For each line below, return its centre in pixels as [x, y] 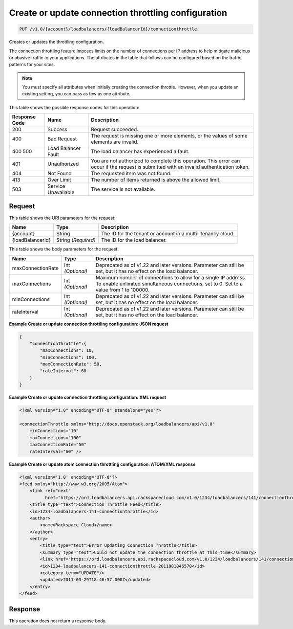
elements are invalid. [115, 142]
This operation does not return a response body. [58, 621]
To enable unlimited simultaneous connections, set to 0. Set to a [169, 284]
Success [58, 130]
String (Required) [76, 240]
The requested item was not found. [131, 174]
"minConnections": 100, [68, 357]
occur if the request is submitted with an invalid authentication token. [170, 167]
